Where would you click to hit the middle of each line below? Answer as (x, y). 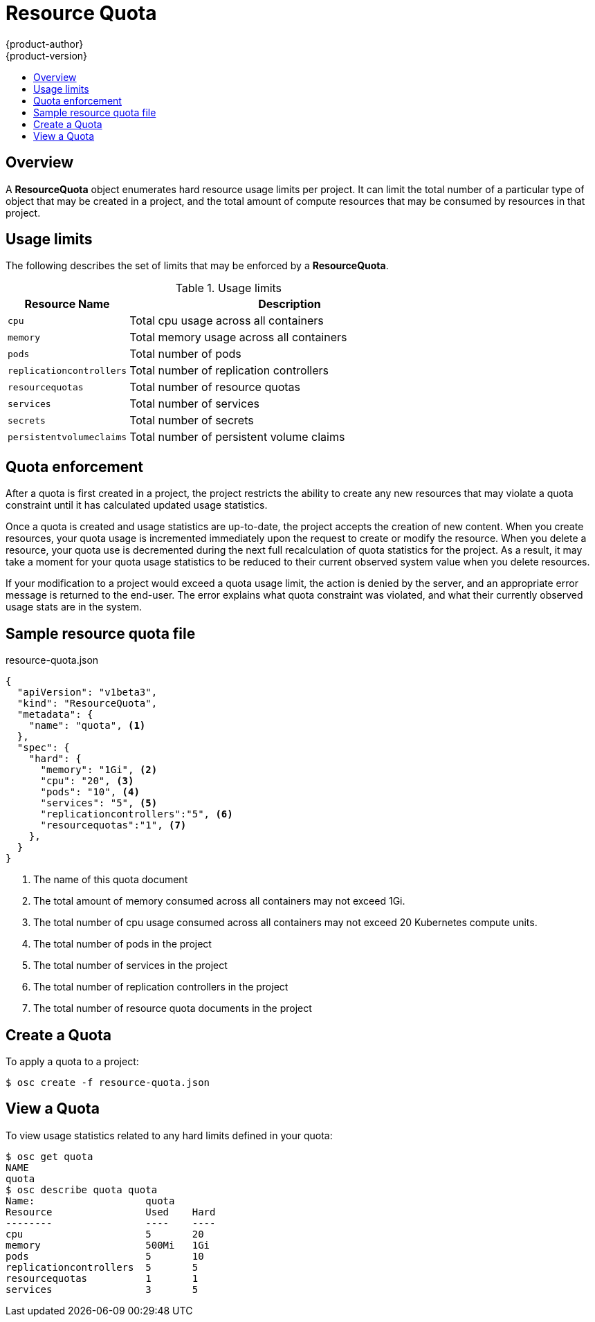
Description (290, 304)
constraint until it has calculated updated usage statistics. (137, 505)
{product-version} (47, 55)
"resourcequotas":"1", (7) (113, 825)
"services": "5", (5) (99, 803)
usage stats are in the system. (74, 607)
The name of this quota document (111, 880)
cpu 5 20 (105, 1234)
